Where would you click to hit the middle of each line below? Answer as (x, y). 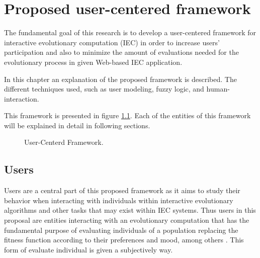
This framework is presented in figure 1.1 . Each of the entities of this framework (127, 115)
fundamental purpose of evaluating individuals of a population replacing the (121, 230)
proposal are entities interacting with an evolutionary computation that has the (127, 220)
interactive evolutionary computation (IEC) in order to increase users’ (112, 42)
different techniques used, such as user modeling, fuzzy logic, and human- (117, 89)
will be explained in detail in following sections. (77, 125)
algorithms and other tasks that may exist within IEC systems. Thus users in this (130, 210)
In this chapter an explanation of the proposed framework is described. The (120, 79)
